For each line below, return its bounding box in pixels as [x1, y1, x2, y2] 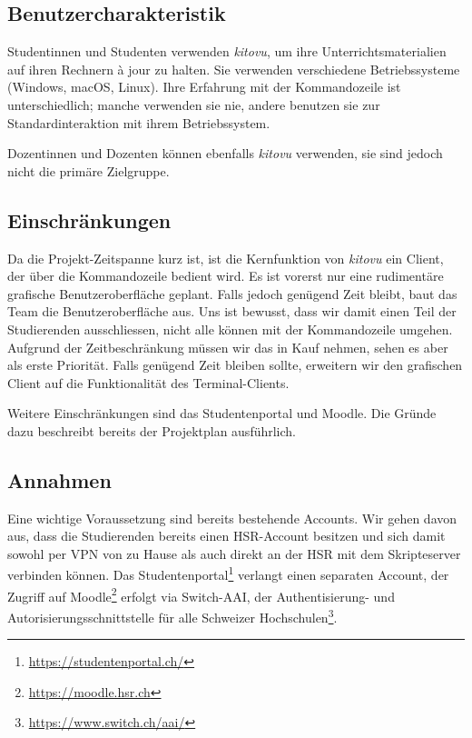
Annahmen [7, 465, 112, 494]
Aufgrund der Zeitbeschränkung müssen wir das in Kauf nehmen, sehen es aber [7, 337, 448, 356]
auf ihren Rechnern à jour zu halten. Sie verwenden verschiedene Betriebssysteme [7, 59, 460, 78]
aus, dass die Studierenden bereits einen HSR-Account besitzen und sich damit [7, 526, 446, 545]
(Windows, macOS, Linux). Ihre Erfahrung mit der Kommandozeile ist [7, 77, 401, 96]
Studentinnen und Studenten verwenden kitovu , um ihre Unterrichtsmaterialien [7, 42, 447, 61]
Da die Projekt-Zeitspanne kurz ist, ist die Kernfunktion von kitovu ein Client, [7, 248, 444, 267]
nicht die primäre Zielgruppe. [7, 161, 170, 180]
